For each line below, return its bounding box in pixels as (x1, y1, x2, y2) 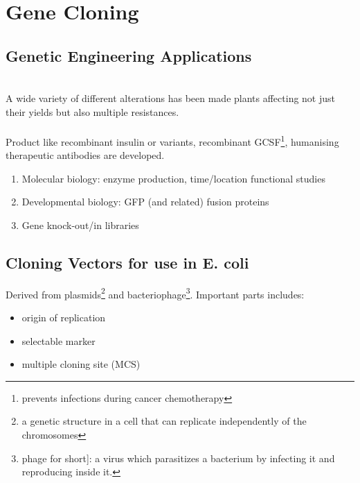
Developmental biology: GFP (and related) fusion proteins (21, 194, 269, 209)
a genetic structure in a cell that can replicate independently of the (21, 414, 307, 428)
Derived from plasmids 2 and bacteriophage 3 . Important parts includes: (6, 285, 305, 301)
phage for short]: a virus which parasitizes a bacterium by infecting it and (21, 450, 335, 465)
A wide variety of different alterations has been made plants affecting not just (6, 91, 336, 105)
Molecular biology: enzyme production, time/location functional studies (21, 171, 325, 185)
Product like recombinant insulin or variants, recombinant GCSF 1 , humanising (6, 132, 339, 149)
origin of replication (21, 310, 106, 325)
